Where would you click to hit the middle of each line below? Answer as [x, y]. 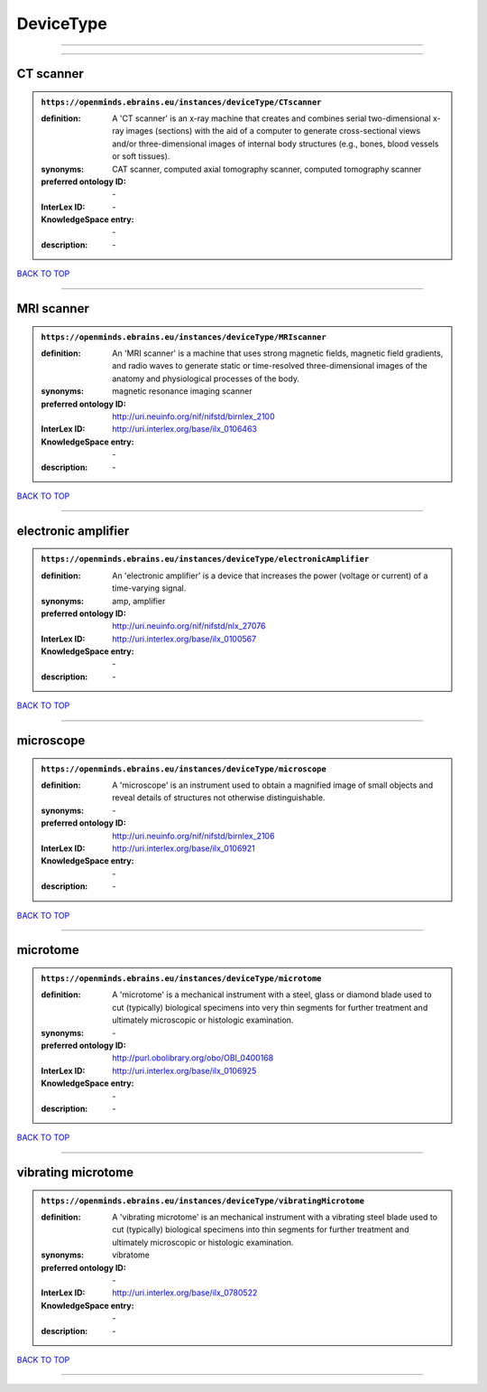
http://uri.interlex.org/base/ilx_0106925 [184, 1070]
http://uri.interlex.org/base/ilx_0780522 [185, 1293]
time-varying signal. [149, 588]
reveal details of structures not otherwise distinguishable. [219, 798]
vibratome [131, 1255]
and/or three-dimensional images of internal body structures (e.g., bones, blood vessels [276, 144]
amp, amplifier [139, 601]
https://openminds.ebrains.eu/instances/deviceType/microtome [181, 978]
